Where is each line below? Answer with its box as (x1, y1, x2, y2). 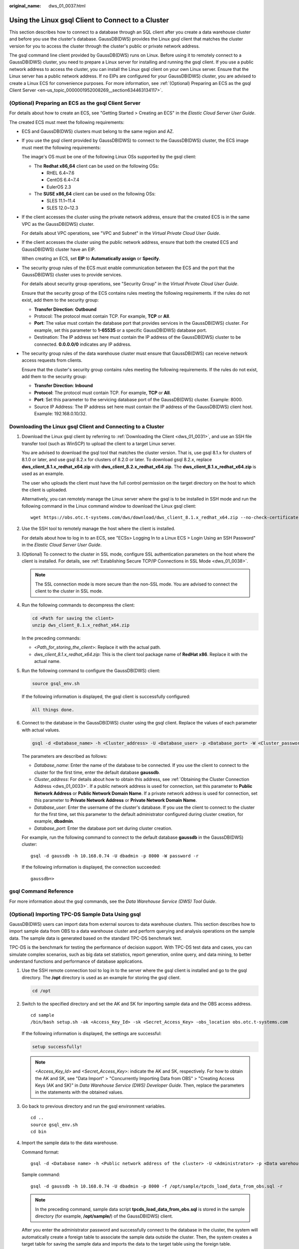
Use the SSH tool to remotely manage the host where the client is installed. (21, 526, 175, 532)
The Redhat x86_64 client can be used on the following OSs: (34, 163, 159, 169)
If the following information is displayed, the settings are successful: (21, 1030, 162, 1036)
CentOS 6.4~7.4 (46, 177, 80, 183)
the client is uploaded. (21, 487, 67, 493)
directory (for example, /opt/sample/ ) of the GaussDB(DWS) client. (35, 1213, 173, 1219)
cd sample (30, 1012, 54, 1018)
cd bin (30, 1129, 47, 1134)
